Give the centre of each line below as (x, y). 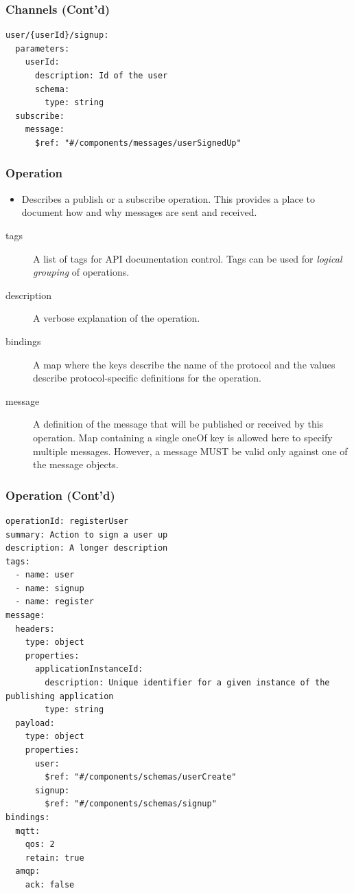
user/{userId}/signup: (57, 35)
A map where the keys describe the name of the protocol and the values (184, 364)
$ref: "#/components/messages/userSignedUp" (138, 143)
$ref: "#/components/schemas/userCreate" (141, 777)
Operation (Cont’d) (60, 495)
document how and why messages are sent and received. (139, 212)
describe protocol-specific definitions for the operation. (147, 378)
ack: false (50, 884)
